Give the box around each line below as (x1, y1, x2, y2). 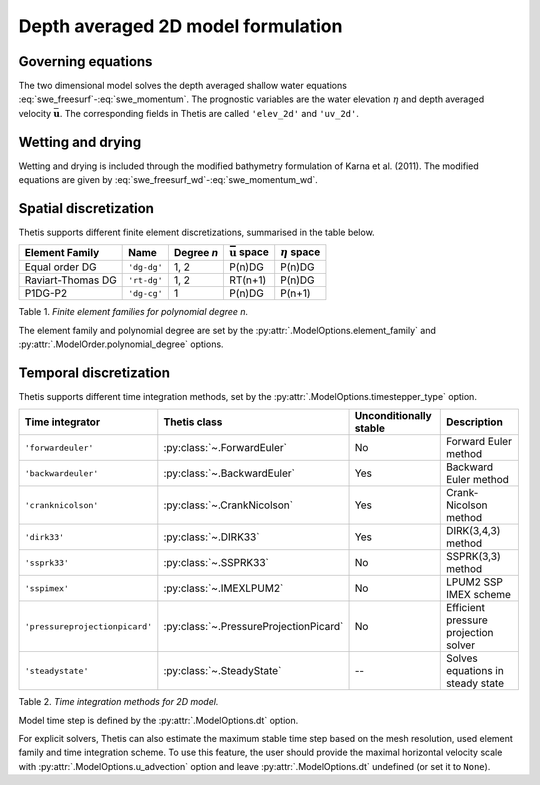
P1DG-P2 (24, 286, 68, 300)
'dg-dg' (128, 261, 164, 272)
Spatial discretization (18, 200, 155, 217)
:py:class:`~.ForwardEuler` (163, 441, 287, 455)
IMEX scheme (445, 588, 512, 602)
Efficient (445, 601, 485, 615)
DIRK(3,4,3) (445, 524, 501, 538)
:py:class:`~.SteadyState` (163, 664, 282, 678)
